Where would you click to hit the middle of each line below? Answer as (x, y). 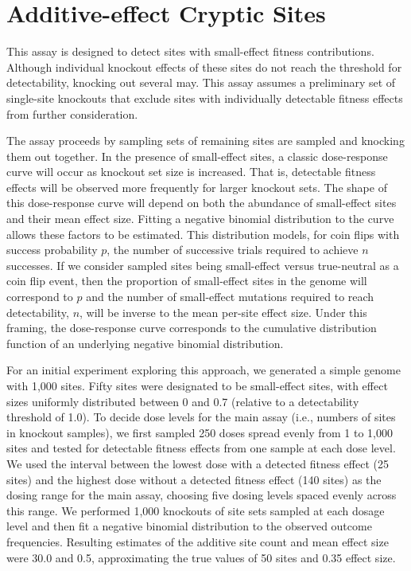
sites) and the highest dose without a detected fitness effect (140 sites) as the (194, 479)
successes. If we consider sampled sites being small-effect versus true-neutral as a (203, 265)
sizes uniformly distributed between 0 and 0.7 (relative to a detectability (183, 401)
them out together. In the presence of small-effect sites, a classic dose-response (197, 156)
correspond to (40, 297)
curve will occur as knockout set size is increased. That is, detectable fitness (191, 172)
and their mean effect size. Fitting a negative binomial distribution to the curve (200, 219)
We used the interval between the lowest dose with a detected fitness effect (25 (198, 463)
